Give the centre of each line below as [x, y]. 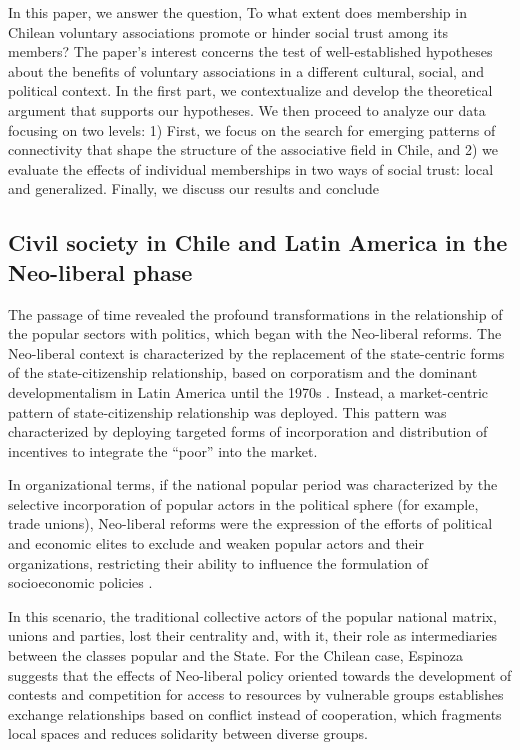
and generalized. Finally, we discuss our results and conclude [193, 188]
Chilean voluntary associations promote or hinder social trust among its [228, 31]
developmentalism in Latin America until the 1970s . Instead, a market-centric [248, 391]
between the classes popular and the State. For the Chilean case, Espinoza [236, 655]
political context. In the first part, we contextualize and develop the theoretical [250, 90]
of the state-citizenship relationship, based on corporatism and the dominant [243, 372]
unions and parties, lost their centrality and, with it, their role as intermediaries [253, 635]
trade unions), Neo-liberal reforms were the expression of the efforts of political [250, 523]
